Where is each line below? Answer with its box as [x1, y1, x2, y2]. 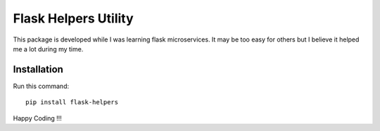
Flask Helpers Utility [13, 11, 134, 26]
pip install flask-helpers [25, 99, 119, 106]
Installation [13, 63, 63, 75]
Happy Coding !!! [13, 113, 63, 123]
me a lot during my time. [13, 44, 84, 53]
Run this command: [13, 82, 70, 90]
